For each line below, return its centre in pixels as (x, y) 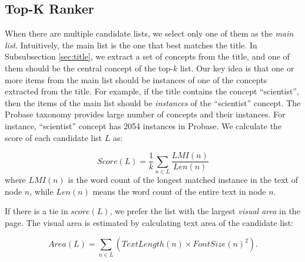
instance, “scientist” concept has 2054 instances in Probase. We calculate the (143, 125)
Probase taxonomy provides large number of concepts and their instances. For (145, 114)
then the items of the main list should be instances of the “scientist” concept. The (153, 102)
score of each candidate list (54, 137)
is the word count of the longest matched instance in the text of (183, 179)
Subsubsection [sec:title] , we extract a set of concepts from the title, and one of (147, 56)
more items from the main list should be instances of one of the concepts (136, 79)
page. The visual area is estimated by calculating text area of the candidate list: (149, 222)
